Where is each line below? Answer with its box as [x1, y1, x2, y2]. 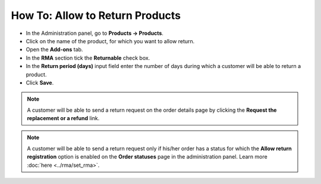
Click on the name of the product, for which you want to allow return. [26, 37, 195, 44]
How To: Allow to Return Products [11, 9, 181, 22]
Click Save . [26, 79, 54, 86]
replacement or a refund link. [27, 115, 100, 122]
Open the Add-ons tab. [26, 46, 83, 53]
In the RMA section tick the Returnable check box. [26, 54, 150, 62]
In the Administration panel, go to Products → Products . [26, 30, 163, 37]
